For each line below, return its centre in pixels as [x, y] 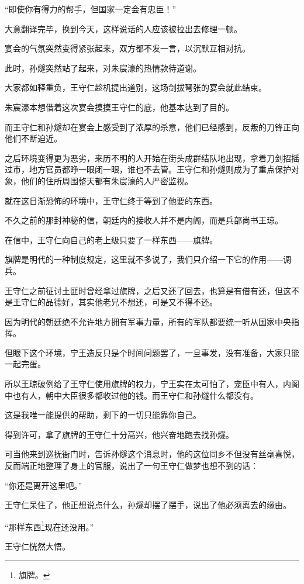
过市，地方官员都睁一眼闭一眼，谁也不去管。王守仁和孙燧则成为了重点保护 [148, 169]
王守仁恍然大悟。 [37, 546]
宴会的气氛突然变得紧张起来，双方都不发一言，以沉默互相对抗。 [127, 48]
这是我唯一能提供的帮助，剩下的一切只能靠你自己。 [103, 415]
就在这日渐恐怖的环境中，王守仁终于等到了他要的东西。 [111, 200]
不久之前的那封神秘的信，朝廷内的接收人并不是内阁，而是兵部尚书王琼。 [144, 220]
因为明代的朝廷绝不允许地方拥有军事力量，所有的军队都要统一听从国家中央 [148, 321]
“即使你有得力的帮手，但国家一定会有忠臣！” [91, 9]
